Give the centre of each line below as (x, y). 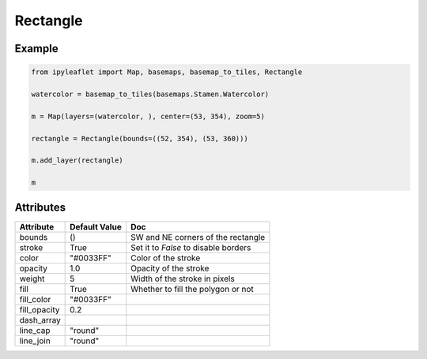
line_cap (35, 330)
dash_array (40, 320)
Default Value (96, 226)
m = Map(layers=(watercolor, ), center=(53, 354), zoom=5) (148, 116)
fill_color (35, 299)
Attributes (40, 208)
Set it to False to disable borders (191, 247)
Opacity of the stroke (170, 268)
